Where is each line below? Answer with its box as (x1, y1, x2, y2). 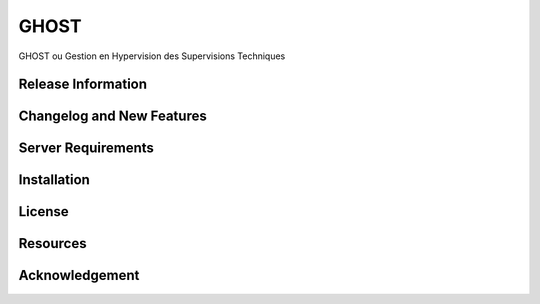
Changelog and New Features (18, 108, 207, 125)
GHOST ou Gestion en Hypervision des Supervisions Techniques (18, 50, 286, 62)
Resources (18, 235, 87, 252)
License (18, 203, 69, 220)
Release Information (18, 76, 148, 93)
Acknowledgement (18, 267, 140, 284)
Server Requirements (18, 140, 155, 157)
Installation (18, 171, 90, 189)
